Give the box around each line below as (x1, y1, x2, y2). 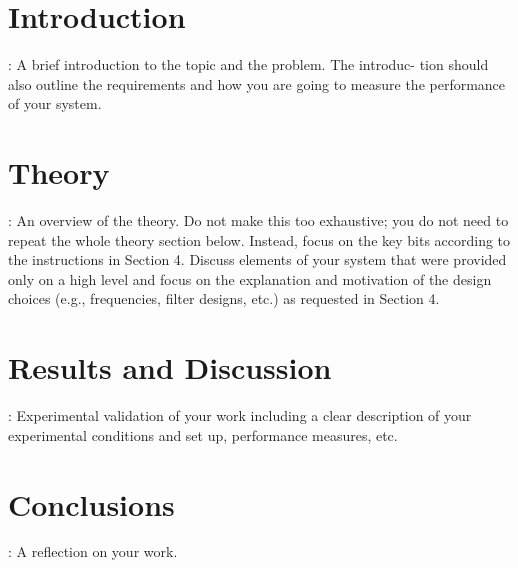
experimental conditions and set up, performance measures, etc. (8, 424, 398, 445)
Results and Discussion (8, 347, 332, 388)
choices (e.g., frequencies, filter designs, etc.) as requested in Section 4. (8, 288, 440, 309)
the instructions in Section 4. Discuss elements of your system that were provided (8, 249, 507, 270)
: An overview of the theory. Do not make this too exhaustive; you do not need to (8, 210, 509, 231)
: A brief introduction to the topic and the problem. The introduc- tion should (8, 54, 489, 75)
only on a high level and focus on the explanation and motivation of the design (8, 268, 492, 289)
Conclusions (8, 483, 175, 524)
